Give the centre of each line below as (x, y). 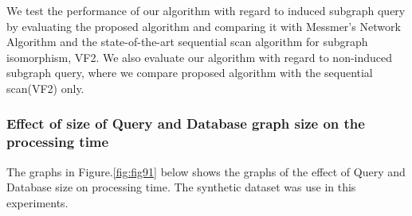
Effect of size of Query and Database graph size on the (186, 123)
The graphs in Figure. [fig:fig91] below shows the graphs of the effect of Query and (206, 171)
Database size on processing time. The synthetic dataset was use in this (181, 187)
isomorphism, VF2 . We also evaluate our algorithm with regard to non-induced (200, 57)
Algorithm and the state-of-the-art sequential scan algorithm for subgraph (187, 42)
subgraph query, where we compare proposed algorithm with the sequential (190, 73)
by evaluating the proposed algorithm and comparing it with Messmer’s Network (204, 26)
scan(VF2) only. (45, 88)
